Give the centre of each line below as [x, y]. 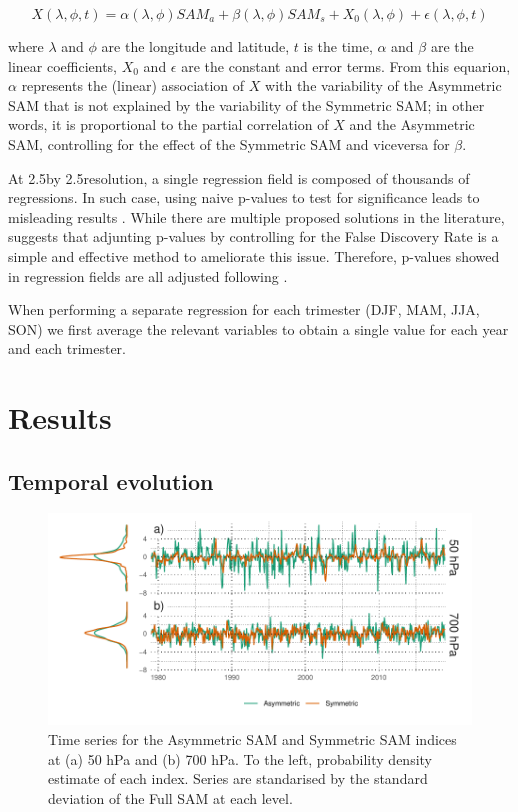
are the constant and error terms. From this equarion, [346, 65]
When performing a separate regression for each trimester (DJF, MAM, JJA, [244, 309]
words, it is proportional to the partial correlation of [168, 124]
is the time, [338, 46]
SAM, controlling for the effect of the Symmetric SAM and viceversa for [229, 143]
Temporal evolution [111, 480]
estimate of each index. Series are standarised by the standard [238, 778]
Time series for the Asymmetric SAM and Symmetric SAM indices [252, 739]
